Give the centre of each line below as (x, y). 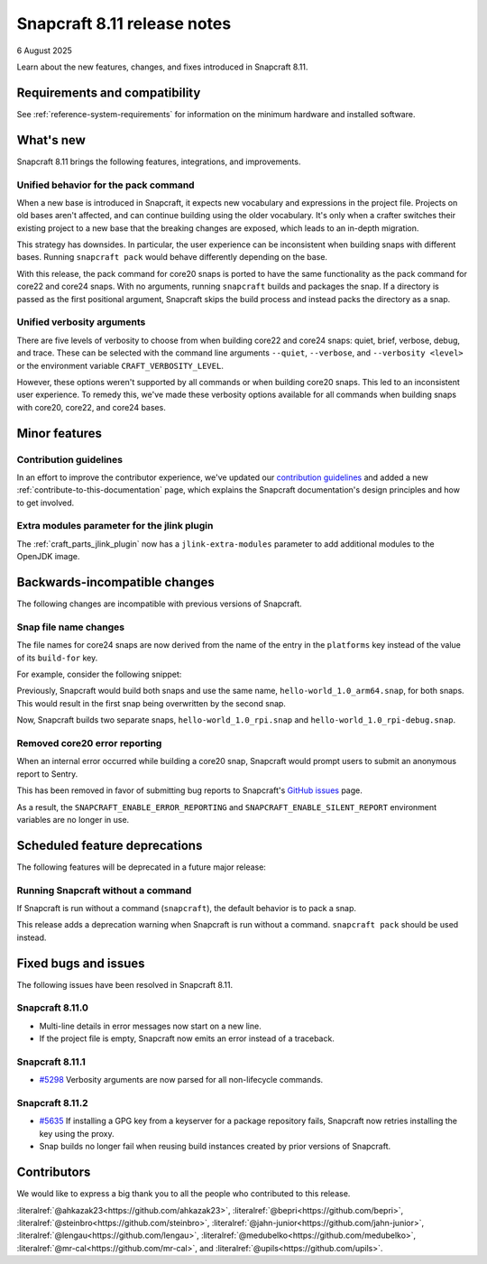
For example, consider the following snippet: (99, 674)
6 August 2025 (44, 51)
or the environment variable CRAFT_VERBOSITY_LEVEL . (120, 365)
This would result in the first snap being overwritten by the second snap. (151, 703)
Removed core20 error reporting (89, 743)
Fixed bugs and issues (81, 963)
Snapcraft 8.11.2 (53, 1103)
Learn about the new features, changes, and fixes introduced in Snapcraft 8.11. (162, 67)
